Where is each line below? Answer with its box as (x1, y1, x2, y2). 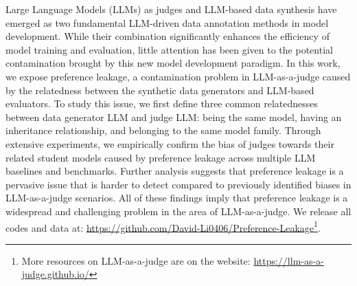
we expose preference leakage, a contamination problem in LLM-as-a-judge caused (5, 69, 351, 83)
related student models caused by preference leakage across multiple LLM (5, 150, 316, 164)
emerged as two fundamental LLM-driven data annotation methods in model (5, 15, 329, 30)
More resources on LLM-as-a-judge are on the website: (21, 253, 251, 267)
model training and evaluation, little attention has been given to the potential (5, 42, 333, 56)
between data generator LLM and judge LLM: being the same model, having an (5, 109, 342, 124)
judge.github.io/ (21, 267, 89, 281)
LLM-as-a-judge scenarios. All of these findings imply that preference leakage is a (5, 190, 348, 205)
